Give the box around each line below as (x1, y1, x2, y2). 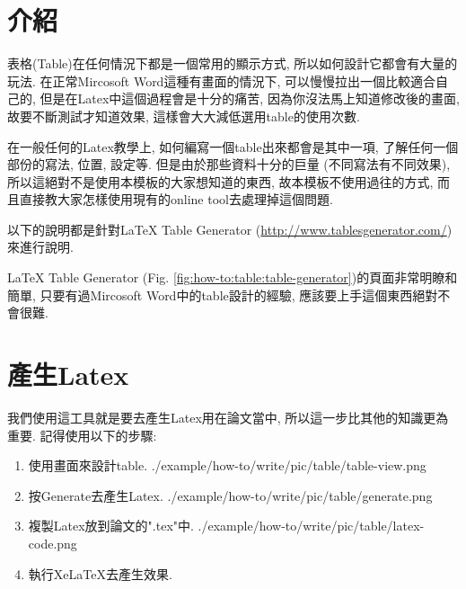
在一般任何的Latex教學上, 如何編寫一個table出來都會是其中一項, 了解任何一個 (7, 137, 459, 156)
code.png (28, 533, 77, 552)
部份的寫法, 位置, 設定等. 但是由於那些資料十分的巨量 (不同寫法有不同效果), (7, 155, 451, 174)
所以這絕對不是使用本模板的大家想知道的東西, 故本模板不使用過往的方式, (7, 172, 434, 191)
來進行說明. (7, 237, 74, 256)
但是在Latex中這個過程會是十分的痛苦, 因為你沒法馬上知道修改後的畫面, (40, 89, 460, 108)
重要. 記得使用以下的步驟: (7, 425, 157, 444)
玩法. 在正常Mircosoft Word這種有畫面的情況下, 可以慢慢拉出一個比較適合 (7, 71, 435, 90)
